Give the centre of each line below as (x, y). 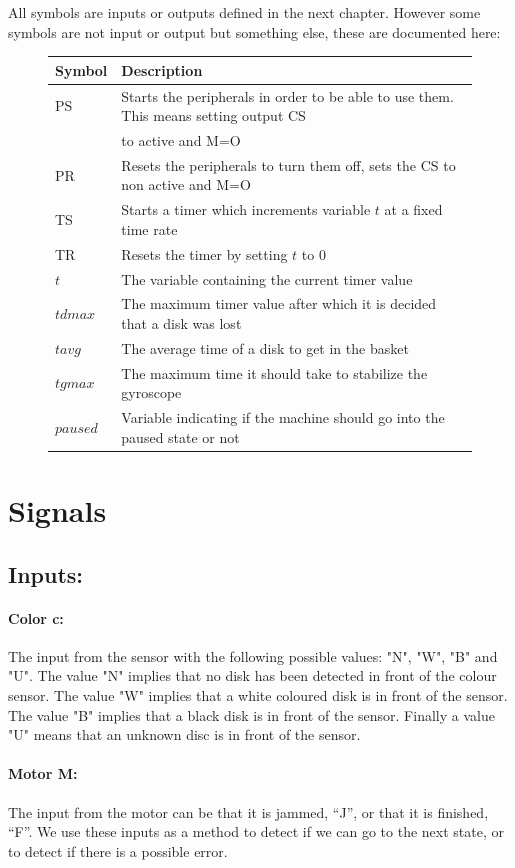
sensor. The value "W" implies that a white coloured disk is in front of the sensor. (258, 694)
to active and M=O (181, 139)
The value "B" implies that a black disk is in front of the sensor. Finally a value (251, 714)
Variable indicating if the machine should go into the (283, 417)
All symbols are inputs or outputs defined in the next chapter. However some (244, 12)
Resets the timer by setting (204, 253)
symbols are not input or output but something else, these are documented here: (254, 31)
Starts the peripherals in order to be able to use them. (287, 95)
